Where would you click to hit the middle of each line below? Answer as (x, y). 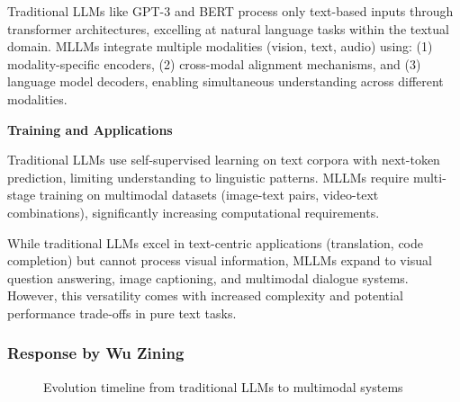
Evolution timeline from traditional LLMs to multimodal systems (223, 386)
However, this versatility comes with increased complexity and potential (205, 295)
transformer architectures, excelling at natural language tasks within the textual (228, 28)
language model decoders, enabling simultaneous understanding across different (225, 81)
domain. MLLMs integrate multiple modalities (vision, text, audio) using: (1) (220, 46)
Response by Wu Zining (96, 353)
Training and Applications (90, 129)
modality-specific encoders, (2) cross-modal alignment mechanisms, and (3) (214, 63)
